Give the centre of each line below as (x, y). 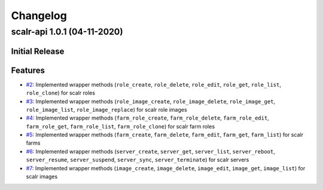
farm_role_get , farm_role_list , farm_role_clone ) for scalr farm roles (121, 126)
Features (28, 70)
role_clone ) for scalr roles (61, 93)
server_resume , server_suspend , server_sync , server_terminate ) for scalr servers (138, 160)
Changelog (39, 16)
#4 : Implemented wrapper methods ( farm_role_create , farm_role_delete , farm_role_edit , (147, 118)
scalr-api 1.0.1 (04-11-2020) (67, 32)
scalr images (42, 177)
